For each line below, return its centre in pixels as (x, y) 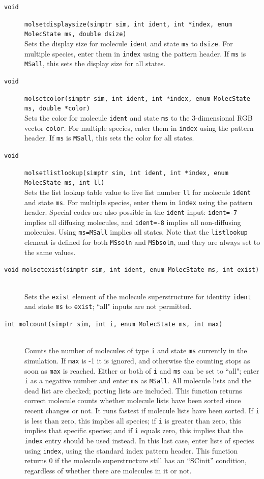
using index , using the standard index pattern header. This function (131, 450)
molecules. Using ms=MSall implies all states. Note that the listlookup (136, 232)
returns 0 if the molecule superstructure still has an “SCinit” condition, (136, 460)
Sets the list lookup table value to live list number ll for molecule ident (138, 192)
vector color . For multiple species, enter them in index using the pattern (139, 128)
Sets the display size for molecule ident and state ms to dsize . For (129, 43)
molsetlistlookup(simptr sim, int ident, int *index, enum (126, 173)
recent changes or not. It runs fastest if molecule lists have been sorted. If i (142, 410)
